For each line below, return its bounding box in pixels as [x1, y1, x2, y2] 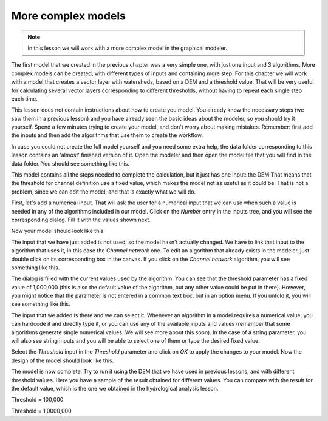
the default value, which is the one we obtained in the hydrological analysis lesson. [11, 385, 219, 392]
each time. [11, 95, 38, 103]
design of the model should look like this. [11, 357, 114, 364]
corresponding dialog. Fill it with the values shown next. [11, 216, 151, 223]
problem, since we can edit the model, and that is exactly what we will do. [11, 188, 196, 195]
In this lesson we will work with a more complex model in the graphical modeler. [27, 44, 228, 52]
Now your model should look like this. [11, 227, 106, 235]
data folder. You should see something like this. [11, 160, 130, 167]
